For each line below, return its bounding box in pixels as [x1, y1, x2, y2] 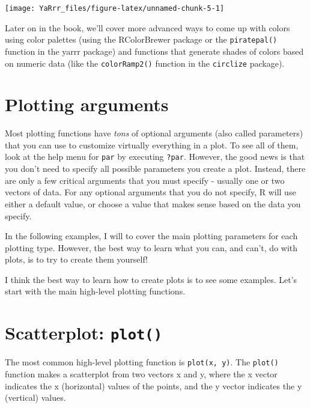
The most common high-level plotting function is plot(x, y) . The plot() [5, 356, 279, 368]
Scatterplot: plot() [5, 320, 162, 345]
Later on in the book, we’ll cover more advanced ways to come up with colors [5, 21, 290, 34]
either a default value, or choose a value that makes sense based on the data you [5, 197, 301, 210]
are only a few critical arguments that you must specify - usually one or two [5, 174, 285, 186]
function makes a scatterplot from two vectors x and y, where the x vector [5, 367, 278, 380]
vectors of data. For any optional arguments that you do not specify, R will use [5, 186, 296, 198]
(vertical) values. [5, 391, 66, 404]
